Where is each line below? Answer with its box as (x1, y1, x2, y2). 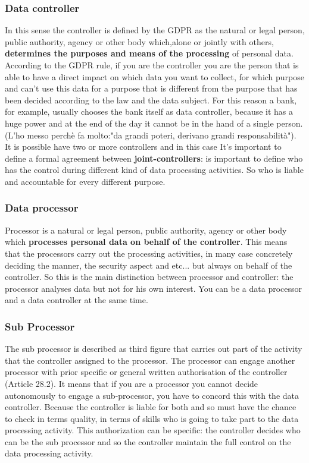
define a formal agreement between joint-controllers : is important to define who (5, 152, 303, 164)
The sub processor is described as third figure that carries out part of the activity (5, 342, 302, 355)
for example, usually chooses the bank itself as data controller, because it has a (5, 105, 294, 118)
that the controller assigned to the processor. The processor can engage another (5, 354, 295, 366)
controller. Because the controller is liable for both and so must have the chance (5, 401, 296, 413)
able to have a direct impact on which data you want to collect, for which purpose (5, 70, 305, 83)
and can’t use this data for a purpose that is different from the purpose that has (5, 82, 298, 95)
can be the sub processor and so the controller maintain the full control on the (5, 435, 291, 448)
